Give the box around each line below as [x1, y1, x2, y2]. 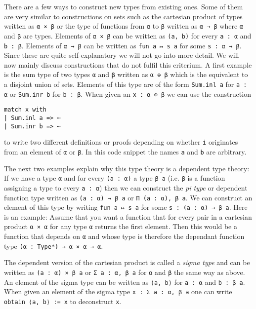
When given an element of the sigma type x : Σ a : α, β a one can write [4, 286, 232, 297]
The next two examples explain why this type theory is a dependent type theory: [4, 163, 250, 173]
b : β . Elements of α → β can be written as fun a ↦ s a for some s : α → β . [4, 40, 242, 50]
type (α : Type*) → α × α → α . [4, 240, 103, 251]
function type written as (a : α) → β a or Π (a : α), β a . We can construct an [4, 192, 253, 202]
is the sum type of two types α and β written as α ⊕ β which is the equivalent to [4, 69, 248, 79]
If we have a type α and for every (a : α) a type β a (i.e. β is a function [4, 173, 225, 183]
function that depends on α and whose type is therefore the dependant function [4, 231, 245, 241]
